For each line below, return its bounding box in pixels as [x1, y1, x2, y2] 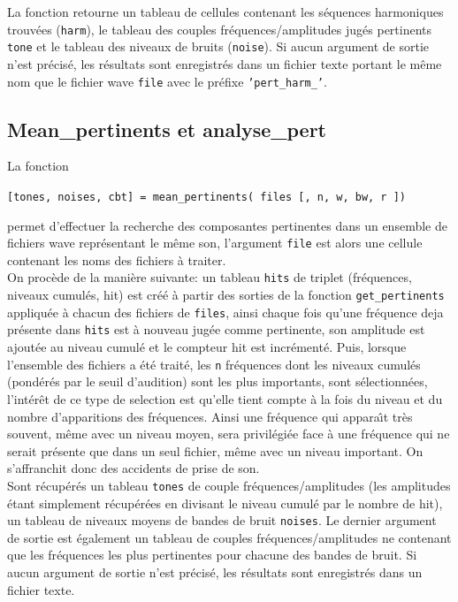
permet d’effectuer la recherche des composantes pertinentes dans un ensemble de [7, 216, 447, 234]
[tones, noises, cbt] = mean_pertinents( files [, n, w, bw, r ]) [7, 190, 407, 203]
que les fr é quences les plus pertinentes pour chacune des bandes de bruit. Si [7, 545, 417, 564]
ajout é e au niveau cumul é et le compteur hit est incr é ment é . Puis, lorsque [7, 338, 407, 356]
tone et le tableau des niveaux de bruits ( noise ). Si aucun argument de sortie [7, 37, 430, 56]
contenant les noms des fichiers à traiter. [7, 250, 226, 269]
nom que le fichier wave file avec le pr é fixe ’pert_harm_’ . [7, 72, 327, 90]
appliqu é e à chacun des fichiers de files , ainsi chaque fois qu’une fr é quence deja [7, 302, 444, 321]
